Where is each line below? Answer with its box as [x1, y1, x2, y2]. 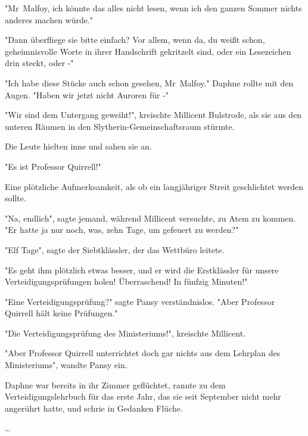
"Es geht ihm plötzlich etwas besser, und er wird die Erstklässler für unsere [5, 263, 279, 276]
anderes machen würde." [5, 13, 94, 26]
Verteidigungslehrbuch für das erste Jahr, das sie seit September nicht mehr [5, 390, 281, 403]
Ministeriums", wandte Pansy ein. [5, 359, 127, 371]
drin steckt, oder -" [5, 57, 74, 69]
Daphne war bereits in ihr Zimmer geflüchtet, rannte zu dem [5, 378, 226, 391]
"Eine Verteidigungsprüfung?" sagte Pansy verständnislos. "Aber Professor [5, 295, 275, 307]
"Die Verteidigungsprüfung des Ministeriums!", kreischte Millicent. [5, 326, 246, 339]
